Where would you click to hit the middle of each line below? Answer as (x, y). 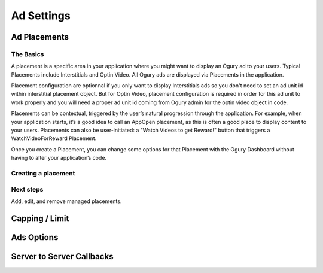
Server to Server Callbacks (62, 257)
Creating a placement (43, 173)
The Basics (28, 54)
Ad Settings (41, 16)
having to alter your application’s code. (59, 158)
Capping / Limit (40, 218)
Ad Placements (40, 37)
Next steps (27, 189)
